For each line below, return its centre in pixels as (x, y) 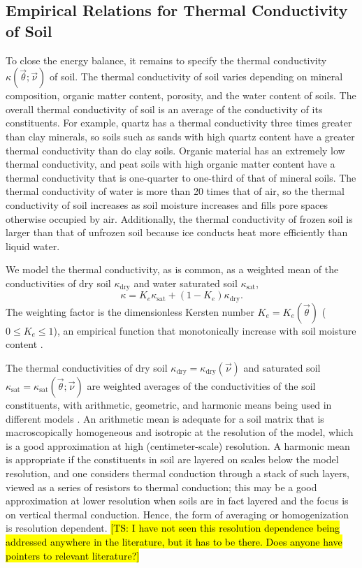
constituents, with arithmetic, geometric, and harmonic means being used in (169, 405)
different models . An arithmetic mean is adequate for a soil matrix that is (165, 418)
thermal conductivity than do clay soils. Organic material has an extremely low (175, 150)
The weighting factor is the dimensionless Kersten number (130, 311)
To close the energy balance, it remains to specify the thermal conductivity (166, 60)
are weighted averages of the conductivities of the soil (201, 386)
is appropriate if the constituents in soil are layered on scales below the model (172, 459)
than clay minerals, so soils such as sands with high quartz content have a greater (180, 136)
